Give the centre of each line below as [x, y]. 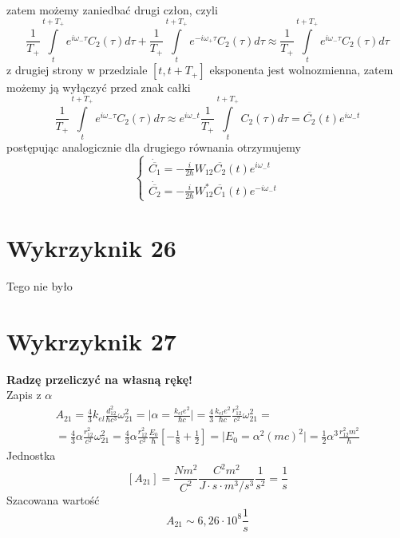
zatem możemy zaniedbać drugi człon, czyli [112, 10]
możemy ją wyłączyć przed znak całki [99, 87]
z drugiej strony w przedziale [77, 70]
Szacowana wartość [53, 500]
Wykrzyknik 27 [91, 340]
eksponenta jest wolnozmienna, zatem [301, 70]
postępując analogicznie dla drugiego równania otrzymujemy [154, 147]
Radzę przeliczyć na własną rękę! [99, 379]
